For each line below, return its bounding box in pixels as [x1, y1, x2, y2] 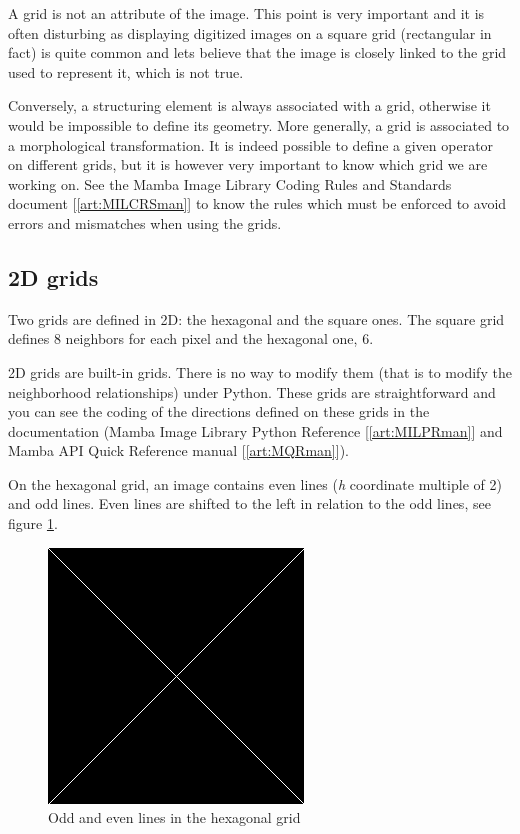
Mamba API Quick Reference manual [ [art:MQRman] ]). [8, 440, 349, 461]
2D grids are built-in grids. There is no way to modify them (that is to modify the [8, 361, 512, 382]
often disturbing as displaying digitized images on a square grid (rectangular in [8, 22, 492, 43]
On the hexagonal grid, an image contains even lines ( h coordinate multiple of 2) [8, 473, 502, 494]
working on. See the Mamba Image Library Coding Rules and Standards [8, 173, 452, 194]
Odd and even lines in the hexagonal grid [48, 807, 301, 828]
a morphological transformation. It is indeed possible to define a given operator [8, 134, 494, 155]
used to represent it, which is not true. [8, 61, 244, 82]
